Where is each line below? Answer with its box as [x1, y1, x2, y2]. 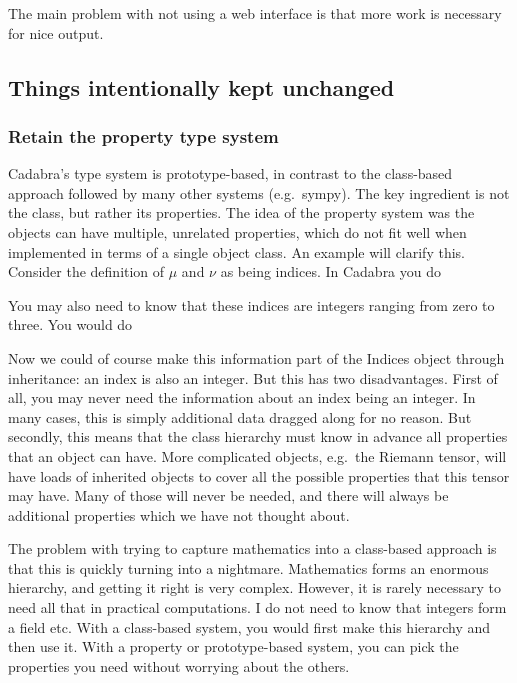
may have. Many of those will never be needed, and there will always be [8, 485, 449, 506]
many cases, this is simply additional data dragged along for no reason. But [8, 406, 472, 427]
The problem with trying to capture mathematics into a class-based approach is [8, 538, 497, 559]
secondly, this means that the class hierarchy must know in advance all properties [8, 426, 508, 447]
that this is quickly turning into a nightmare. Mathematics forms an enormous [8, 557, 489, 578]
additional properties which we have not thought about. [8, 504, 350, 525]
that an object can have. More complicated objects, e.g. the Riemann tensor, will [8, 445, 507, 466]
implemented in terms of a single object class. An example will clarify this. [8, 241, 465, 262]
